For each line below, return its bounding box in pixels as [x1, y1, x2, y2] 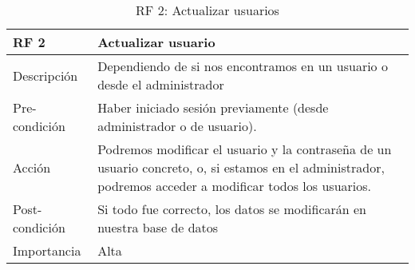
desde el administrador [97, 75, 224, 93]
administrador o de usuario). [97, 117, 257, 135]
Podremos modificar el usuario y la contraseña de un [97, 140, 392, 158]
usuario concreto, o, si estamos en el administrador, [97, 158, 385, 177]
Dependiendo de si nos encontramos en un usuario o [97, 57, 388, 75]
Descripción [13, 66, 78, 85]
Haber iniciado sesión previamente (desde [97, 98, 329, 117]
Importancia [13, 241, 81, 260]
